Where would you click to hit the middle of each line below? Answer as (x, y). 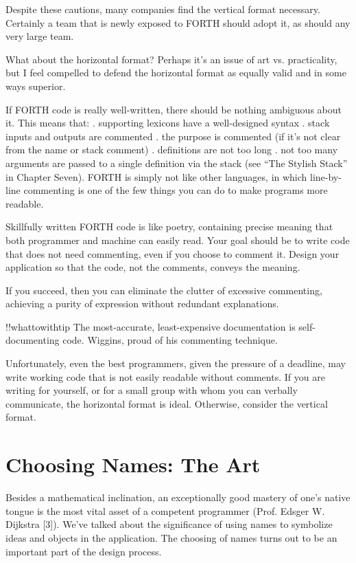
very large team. (40, 36)
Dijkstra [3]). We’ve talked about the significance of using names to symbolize (169, 524)
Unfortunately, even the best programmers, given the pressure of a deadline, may (176, 363)
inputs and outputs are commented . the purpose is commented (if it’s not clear (173, 136)
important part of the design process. (84, 551)
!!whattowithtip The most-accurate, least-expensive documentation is (151, 326)
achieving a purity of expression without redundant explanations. (142, 303)
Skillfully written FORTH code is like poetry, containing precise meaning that (169, 227)
